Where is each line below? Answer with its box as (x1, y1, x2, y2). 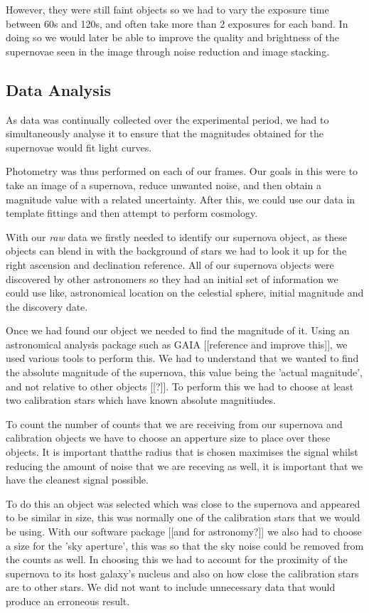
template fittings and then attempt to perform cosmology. (6, 206, 258, 220)
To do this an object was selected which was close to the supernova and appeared (6, 496, 360, 511)
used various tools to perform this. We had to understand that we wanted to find (6, 351, 359, 366)
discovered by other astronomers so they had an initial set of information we (6, 271, 338, 286)
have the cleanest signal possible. (6, 472, 149, 487)
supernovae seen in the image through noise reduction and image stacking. (6, 43, 330, 58)
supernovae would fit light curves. (6, 139, 152, 154)
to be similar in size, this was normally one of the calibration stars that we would (6, 510, 360, 525)
